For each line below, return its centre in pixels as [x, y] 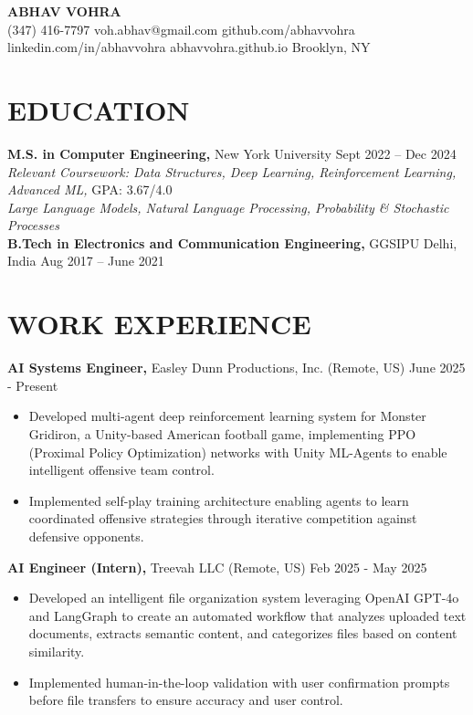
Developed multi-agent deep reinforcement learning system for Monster [227, 416]
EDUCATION [99, 109]
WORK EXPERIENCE [159, 324]
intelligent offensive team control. [121, 470]
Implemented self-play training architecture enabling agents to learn [219, 500]
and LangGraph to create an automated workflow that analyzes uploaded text [247, 615]
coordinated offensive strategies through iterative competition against [223, 518]
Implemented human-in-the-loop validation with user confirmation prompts [239, 682]
